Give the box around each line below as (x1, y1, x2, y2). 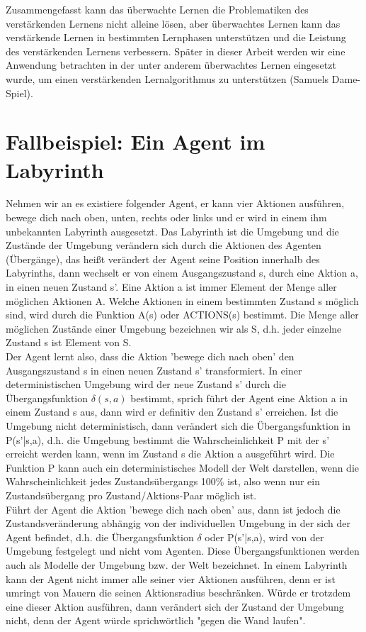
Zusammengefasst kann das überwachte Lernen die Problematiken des (6, 2, 309, 16)
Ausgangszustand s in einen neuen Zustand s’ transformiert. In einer (6, 362, 302, 377)
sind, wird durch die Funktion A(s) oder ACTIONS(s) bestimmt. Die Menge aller (6, 307, 359, 322)
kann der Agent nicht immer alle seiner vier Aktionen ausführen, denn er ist (6, 571, 336, 586)
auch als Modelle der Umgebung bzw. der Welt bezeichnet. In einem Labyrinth (6, 557, 348, 572)
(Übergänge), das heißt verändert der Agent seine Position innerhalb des (6, 251, 320, 266)
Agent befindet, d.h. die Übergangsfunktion (6, 529, 194, 544)
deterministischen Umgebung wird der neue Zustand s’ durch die (6, 377, 286, 392)
